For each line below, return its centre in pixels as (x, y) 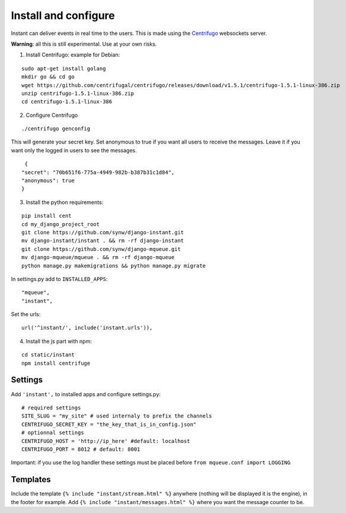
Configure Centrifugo (52, 115)
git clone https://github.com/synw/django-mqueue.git (101, 249)
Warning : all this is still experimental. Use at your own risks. (84, 44)
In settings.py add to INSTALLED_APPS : (59, 279)
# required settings (51, 407)
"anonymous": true (48, 181)
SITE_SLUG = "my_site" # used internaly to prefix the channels (117, 416)
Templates (31, 479)
